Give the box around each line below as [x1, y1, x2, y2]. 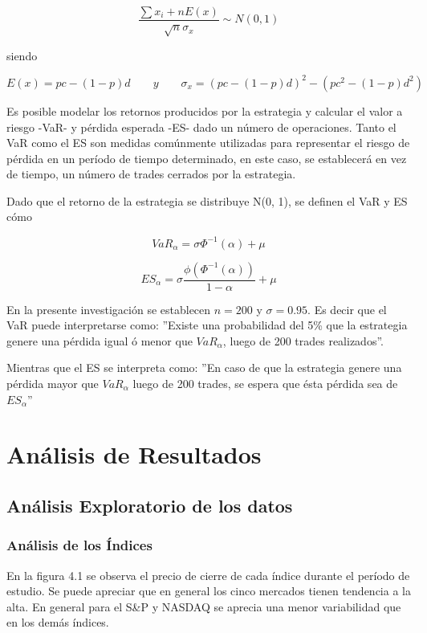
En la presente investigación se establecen [6, 300, 211, 317]
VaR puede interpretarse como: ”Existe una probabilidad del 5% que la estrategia [6, 316, 408, 333]
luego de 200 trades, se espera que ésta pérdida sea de [132, 374, 398, 391]
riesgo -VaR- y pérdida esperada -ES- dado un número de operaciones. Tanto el [6, 118, 396, 135]
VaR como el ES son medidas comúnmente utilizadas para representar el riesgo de [6, 134, 410, 151]
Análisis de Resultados [6, 438, 262, 471]
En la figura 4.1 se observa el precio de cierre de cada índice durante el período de [6, 566, 410, 583]
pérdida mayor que [6, 374, 99, 391]
